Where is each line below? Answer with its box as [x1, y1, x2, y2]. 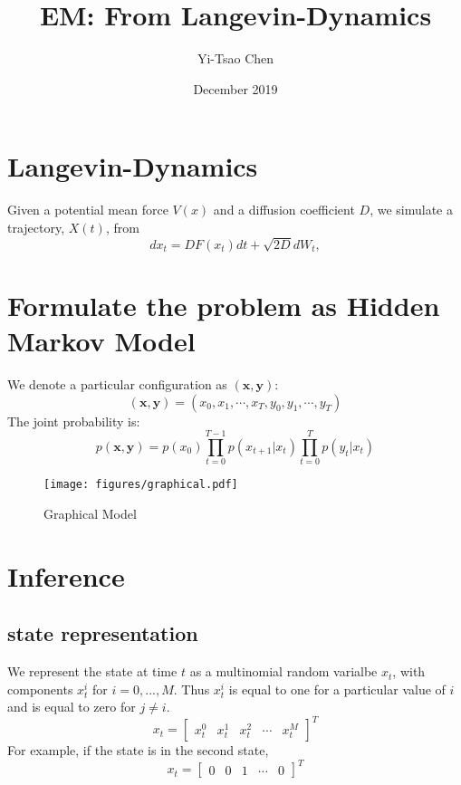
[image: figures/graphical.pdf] [43, 478, 238, 492]
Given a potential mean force [7, 200, 168, 219]
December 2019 [193, 79, 278, 98]
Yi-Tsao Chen [197, 49, 274, 68]
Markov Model [7, 321, 196, 359]
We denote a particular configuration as [7, 374, 227, 393]
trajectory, [7, 217, 65, 236]
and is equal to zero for [7, 697, 136, 716]
